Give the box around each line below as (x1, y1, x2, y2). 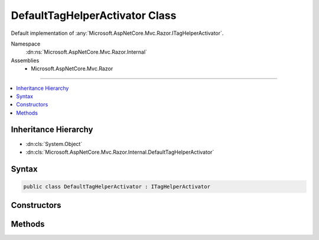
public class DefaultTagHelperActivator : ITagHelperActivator (23, 183, 211, 190)
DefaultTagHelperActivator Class (11, 9, 177, 22)
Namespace (11, 40, 41, 47)
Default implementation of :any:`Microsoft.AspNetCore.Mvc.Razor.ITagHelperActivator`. (11, 30, 224, 37)
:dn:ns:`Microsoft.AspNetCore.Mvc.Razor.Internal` (25, 48, 148, 56)
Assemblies (11, 57, 40, 64)
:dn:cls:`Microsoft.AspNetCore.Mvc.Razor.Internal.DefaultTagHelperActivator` (25, 148, 214, 155)
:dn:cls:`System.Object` (25, 140, 83, 147)
